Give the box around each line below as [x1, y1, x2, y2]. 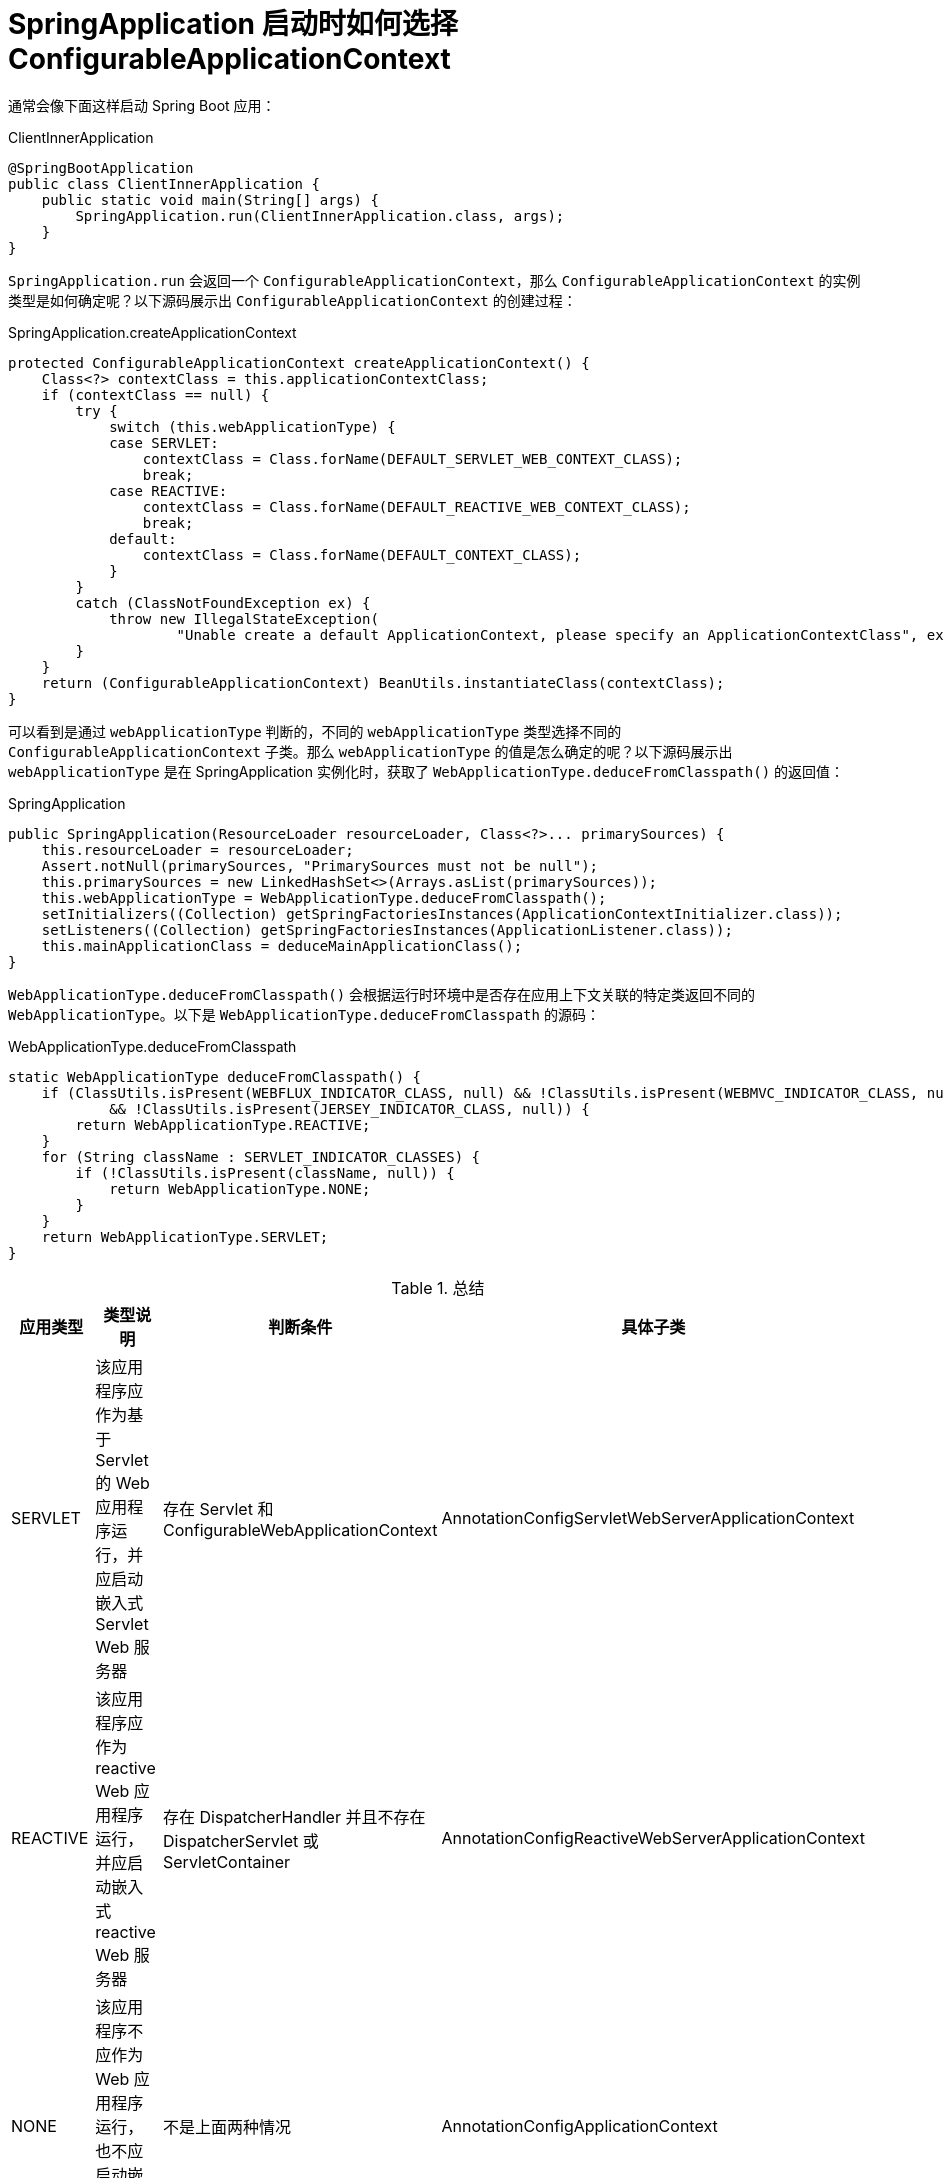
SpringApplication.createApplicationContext [8, 323, 297, 341]
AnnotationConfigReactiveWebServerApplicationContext [441, 1827, 865, 1848]
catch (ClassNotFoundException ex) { [75, 594, 371, 611]
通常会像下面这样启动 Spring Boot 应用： [8, 96, 276, 114]
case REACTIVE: [109, 482, 228, 499]
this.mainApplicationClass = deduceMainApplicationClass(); [41, 937, 523, 954]
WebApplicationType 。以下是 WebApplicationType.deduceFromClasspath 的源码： [8, 1005, 600, 1023]
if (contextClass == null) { [41, 386, 270, 403]
